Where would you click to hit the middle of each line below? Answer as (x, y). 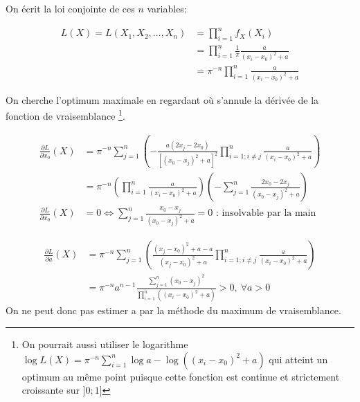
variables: (167, 8)
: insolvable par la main (266, 213)
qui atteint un (298, 359)
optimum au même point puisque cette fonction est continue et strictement (181, 376)
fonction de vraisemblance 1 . (65, 115)
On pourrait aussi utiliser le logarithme (105, 344)
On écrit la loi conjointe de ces (70, 8)
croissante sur (51, 390)
